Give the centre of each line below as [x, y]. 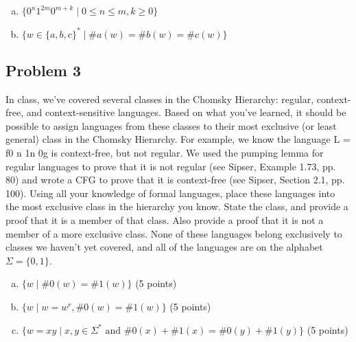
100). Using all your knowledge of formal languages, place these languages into [170, 193]
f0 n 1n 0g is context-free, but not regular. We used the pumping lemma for [165, 153]
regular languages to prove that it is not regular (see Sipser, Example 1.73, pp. [171, 166]
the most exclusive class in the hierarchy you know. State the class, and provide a [177, 206]
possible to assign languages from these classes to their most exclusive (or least [171, 125]
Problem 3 [43, 70]
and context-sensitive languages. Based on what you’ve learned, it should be [186, 112]
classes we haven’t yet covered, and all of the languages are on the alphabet [164, 247]
